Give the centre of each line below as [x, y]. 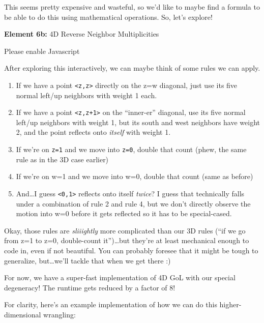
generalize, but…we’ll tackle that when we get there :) [87, 260]
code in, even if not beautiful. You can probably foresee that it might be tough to [131, 250]
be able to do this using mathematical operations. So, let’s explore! [108, 17]
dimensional [23, 314]
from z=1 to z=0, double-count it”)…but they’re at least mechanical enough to [127, 240]
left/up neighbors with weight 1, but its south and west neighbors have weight [138, 122]
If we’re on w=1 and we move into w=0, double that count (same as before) [135, 176]
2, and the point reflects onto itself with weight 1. [93, 132]
